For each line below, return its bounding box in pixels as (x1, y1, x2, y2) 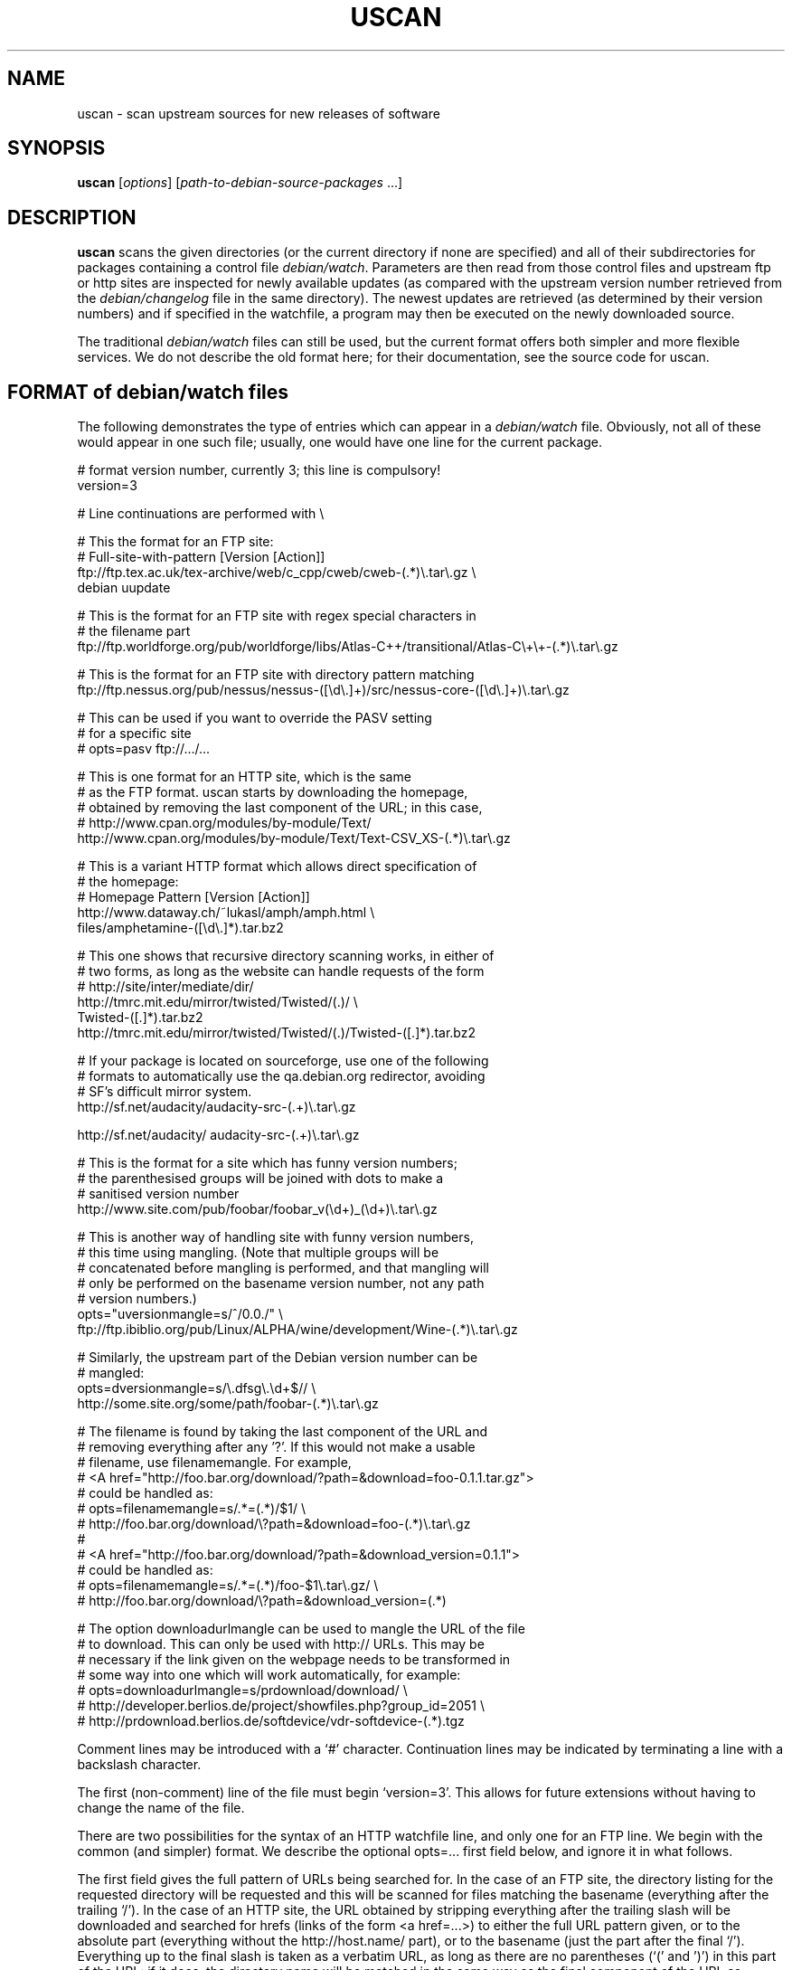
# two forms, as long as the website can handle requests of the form (77, 963, 485, 980)
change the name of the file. (77, 1800, 245, 1816)
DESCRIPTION (7, 205, 137, 229)
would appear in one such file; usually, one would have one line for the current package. (77, 434, 603, 450)
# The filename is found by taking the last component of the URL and (77, 1424, 488, 1440)
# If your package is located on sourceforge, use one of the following (77, 1053, 489, 1069)
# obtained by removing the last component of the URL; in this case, (77, 800, 483, 816)
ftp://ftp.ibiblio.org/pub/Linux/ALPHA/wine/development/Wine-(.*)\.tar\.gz (77, 1321, 518, 1338)
